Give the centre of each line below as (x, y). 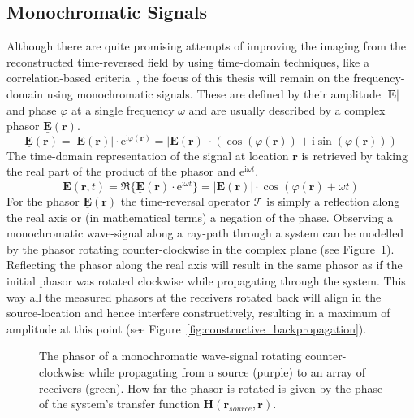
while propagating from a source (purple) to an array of (227, 372)
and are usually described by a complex (287, 109)
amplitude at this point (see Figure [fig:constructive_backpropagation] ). (187, 328)
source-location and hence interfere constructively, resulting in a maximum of (198, 313)
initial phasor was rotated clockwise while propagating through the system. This (206, 281)
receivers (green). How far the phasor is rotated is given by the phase (211, 388)
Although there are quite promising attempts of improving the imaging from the (206, 46)
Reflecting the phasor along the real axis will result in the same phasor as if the (205, 265)
